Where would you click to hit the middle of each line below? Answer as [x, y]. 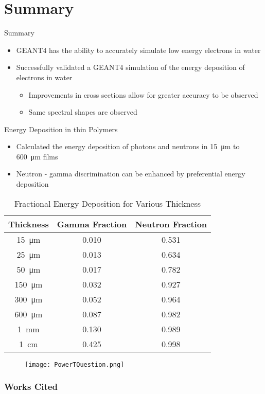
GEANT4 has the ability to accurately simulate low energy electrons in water [138, 50]
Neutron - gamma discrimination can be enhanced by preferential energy [131, 174]
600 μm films [37, 156]
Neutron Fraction [171, 224]
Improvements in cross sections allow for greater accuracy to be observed [143, 94]
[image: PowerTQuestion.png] [75, 364]
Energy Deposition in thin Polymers [61, 129]
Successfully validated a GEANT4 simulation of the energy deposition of [130, 67]
